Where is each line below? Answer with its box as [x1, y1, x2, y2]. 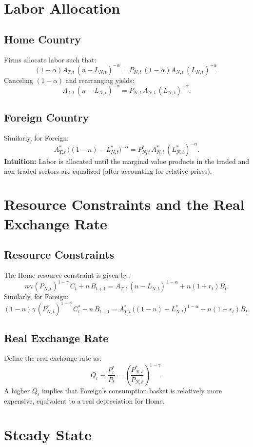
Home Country [4, 31, 81, 46]
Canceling [4, 75, 33, 85]
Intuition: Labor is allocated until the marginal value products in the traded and [4, 156, 249, 166]
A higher [4, 386, 30, 396]
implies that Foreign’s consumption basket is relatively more [42, 386, 222, 396]
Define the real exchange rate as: [4, 353, 101, 363]
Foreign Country [4, 110, 89, 125]
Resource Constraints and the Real [4, 194, 245, 214]
